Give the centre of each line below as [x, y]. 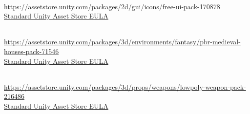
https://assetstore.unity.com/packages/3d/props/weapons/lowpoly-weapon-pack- [125, 86]
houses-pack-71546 [31, 51]
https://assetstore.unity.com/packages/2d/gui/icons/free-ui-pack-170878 [112, 6]
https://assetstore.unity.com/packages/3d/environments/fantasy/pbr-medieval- [122, 42]
